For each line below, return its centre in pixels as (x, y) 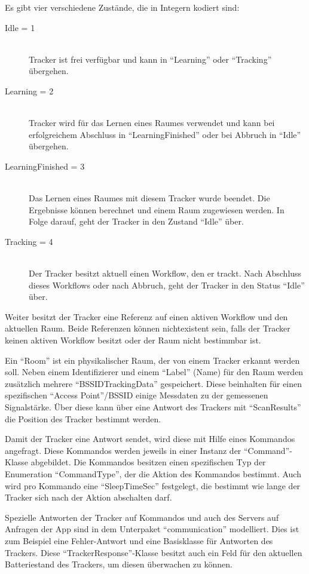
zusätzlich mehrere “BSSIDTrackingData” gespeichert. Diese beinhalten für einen (154, 383)
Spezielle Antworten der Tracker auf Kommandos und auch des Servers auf (142, 517)
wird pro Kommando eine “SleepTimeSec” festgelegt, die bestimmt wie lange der (153, 485)
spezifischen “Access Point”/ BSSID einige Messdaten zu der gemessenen (137, 395)
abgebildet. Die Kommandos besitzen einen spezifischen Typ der (148, 462)
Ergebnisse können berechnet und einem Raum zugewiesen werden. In (157, 209)
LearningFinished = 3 (45, 166)
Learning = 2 (29, 90)
